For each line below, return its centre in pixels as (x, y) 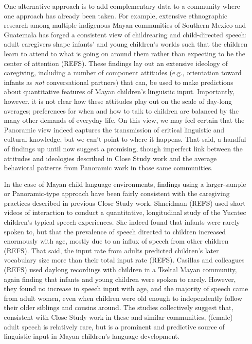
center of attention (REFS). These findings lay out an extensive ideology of (116, 63)
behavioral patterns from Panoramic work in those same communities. (108, 168)
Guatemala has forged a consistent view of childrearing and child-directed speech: (126, 34)
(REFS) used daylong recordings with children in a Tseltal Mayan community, (120, 270)
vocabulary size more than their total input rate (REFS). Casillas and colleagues (124, 260)
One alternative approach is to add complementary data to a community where (122, 6)
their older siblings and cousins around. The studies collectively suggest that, (119, 307)
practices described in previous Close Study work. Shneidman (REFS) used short (125, 203)
